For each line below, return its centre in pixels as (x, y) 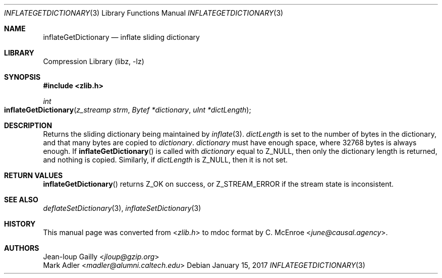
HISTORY (20, 224)
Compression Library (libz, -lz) (94, 61)
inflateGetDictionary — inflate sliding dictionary (121, 37)
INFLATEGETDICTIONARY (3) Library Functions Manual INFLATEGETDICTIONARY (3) (144, 13)
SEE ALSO (21, 200)
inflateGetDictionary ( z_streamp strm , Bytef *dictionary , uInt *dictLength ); (128, 110)
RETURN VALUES (34, 175)
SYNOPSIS (22, 77)
